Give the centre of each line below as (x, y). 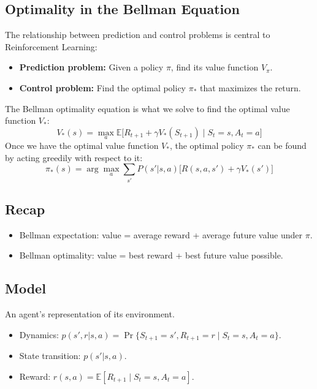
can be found (282, 145)
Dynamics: (39, 334)
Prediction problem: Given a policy (91, 67)
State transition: (50, 356)
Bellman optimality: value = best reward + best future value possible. (151, 255)
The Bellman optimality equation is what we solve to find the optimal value (147, 108)
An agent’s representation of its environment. (90, 314)
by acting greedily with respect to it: (74, 157)
